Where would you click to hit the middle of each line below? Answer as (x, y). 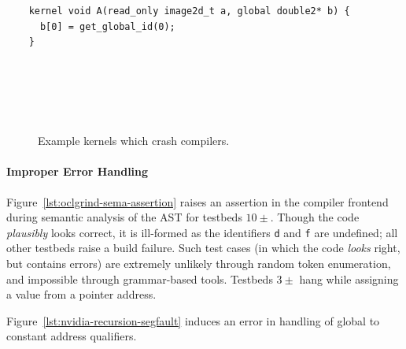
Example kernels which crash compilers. (134, 141)
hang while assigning (349, 278)
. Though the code (315, 217)
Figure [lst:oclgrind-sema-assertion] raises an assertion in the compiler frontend (197, 201)
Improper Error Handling (78, 171)
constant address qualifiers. (72, 336)
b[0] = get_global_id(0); (107, 26)
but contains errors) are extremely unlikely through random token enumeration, (199, 263)
